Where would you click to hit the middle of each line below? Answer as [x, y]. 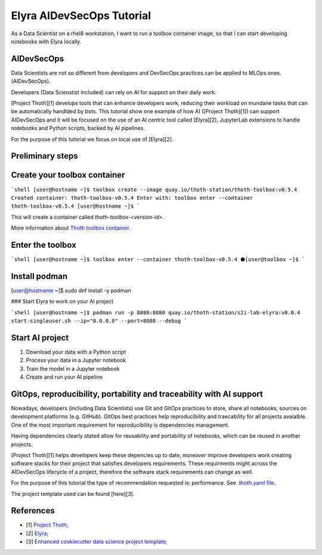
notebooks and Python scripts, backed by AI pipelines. [78, 128]
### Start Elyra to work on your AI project [62, 302]
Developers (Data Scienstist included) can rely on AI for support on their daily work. [114, 92]
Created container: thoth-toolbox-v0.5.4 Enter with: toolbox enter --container [132, 198]
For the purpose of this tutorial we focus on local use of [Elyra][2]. [92, 139]
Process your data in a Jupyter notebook [76, 360]
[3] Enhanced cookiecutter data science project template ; [97, 542]
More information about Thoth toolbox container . [71, 228]
